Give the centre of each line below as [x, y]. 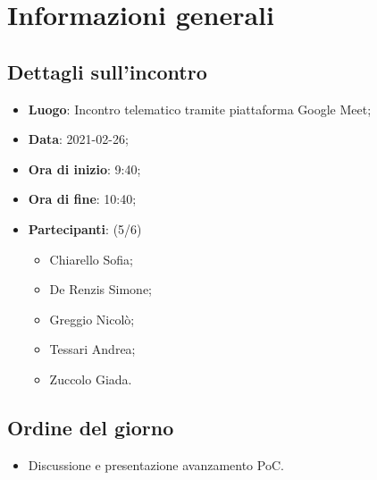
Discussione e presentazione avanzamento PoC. [156, 464]
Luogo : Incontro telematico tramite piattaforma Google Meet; [200, 109]
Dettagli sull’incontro [107, 71]
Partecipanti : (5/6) [85, 228]
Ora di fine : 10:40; [82, 199]
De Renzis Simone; [101, 289]
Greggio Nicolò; [92, 319]
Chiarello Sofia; [91, 259]
